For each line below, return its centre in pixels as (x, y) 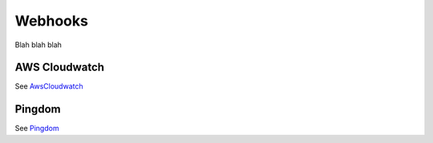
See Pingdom (37, 129)
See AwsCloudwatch (49, 86)
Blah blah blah (38, 45)
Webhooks (51, 21)
